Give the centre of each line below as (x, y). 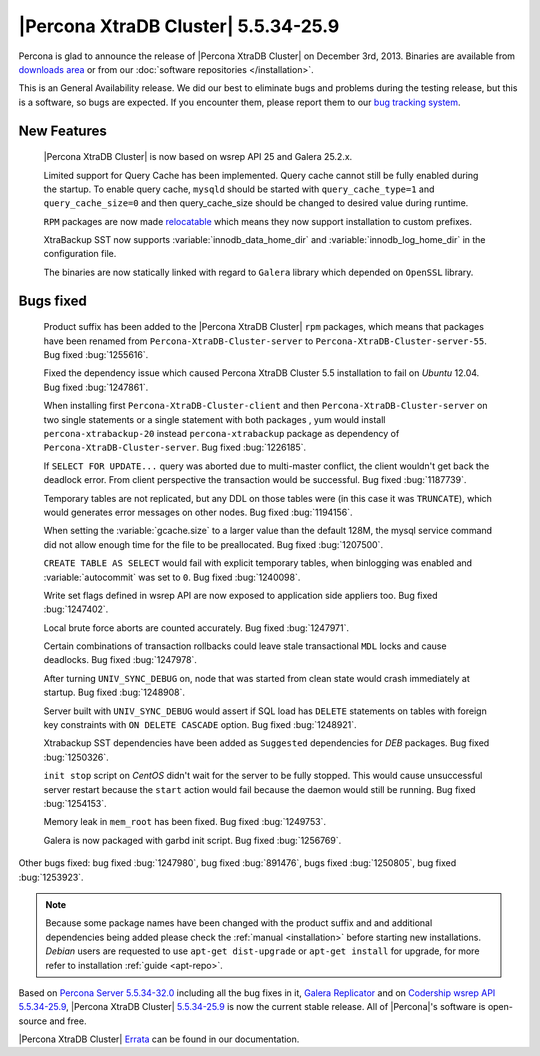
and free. (68, 1021)
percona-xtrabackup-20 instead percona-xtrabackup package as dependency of (221, 433)
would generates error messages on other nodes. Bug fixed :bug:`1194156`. (198, 512)
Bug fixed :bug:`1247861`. (96, 387)
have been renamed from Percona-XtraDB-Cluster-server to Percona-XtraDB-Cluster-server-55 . (265, 341)
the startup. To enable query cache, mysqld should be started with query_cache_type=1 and (239, 189)
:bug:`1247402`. (76, 609)
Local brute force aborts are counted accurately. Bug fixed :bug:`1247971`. (196, 627)
